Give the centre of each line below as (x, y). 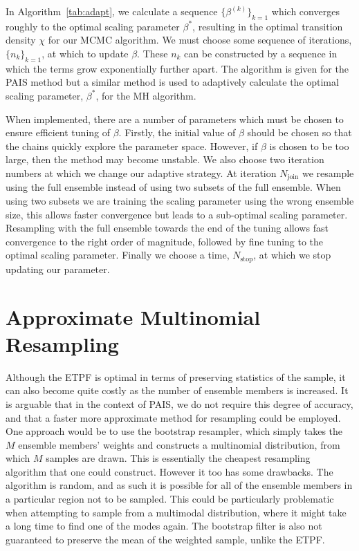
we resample (328, 172)
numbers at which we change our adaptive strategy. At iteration (141, 172)
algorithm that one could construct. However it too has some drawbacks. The (169, 471)
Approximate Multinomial (133, 316)
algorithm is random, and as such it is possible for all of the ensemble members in (179, 485)
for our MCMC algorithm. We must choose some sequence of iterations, (200, 40)
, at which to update (85, 53)
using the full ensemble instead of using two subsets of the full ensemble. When (173, 187)
